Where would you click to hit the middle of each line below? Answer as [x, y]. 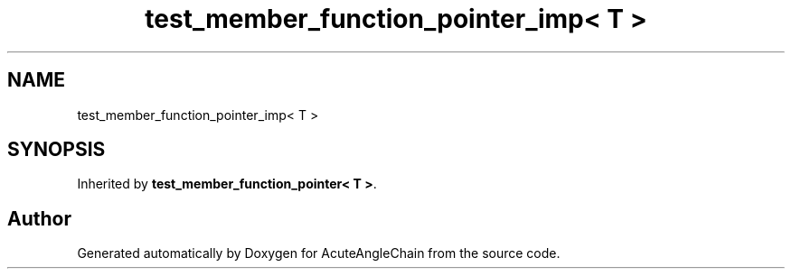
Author [39, 218]
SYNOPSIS [57, 150]
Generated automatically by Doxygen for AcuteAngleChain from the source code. [319, 253]
